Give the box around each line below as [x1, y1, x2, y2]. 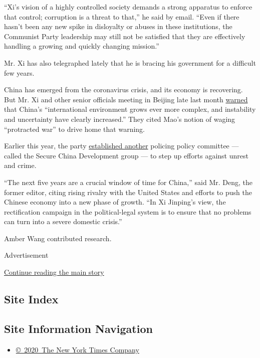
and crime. [4, 160, 37, 170]
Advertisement [4, 250, 49, 260]
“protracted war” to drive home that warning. [4, 123, 145, 134]
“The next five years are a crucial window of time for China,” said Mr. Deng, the [4, 176, 252, 187]
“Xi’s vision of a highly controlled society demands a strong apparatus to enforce [4, 2, 252, 12]
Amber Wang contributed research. [4, 233, 112, 243]
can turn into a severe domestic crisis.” [4, 216, 122, 227]
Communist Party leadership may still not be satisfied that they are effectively [4, 31, 245, 41]
